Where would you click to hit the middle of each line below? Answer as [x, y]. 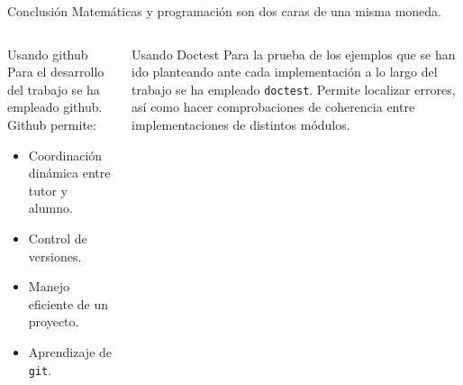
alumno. [50, 208]
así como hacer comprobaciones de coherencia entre [273, 107]
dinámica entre [69, 173]
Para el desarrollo [56, 72]
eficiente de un [68, 303]
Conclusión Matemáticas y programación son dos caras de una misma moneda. [224, 11]
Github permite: [52, 124]
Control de [58, 238]
